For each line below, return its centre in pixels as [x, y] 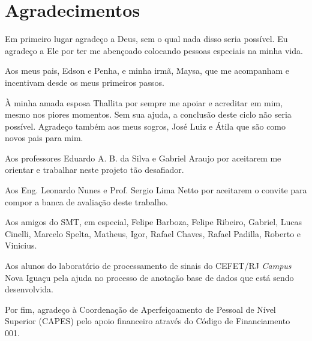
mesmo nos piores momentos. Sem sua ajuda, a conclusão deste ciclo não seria [148, 114]
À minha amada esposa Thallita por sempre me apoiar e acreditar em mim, [144, 102]
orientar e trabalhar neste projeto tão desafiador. [94, 170]
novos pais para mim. [44, 138]
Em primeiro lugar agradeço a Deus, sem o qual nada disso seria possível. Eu [146, 39]
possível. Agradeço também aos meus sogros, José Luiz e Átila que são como [145, 126]
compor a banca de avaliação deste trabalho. [86, 201]
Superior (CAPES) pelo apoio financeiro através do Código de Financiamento [148, 321]
